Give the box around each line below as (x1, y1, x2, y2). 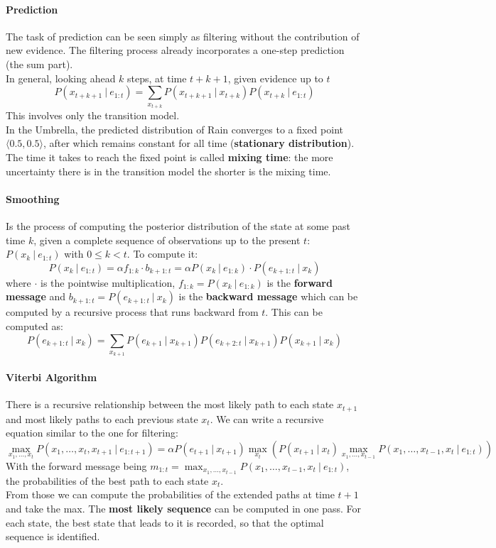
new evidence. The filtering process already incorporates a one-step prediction (6, 43, 345, 57)
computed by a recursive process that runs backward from (6, 305, 259, 319)
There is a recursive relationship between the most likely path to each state (6, 397, 334, 412)
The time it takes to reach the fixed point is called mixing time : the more (6, 149, 333, 164)
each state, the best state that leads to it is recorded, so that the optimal (6, 515, 324, 530)
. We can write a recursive (210, 411, 324, 426)
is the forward (266, 275, 333, 290)
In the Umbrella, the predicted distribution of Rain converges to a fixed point (6, 121, 343, 136)
